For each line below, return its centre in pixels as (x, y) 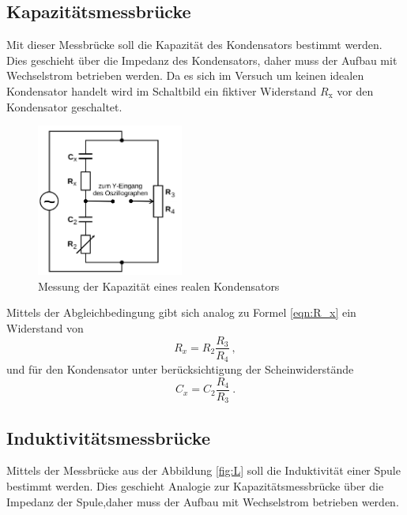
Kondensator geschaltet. (64, 106)
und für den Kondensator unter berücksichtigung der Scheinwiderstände (180, 369)
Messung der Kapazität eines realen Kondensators (159, 286)
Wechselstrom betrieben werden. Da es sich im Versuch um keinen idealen (185, 75)
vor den (355, 90)
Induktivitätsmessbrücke (108, 437)
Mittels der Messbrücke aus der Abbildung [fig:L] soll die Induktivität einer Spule (203, 470)
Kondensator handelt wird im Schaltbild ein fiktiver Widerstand (162, 90)
